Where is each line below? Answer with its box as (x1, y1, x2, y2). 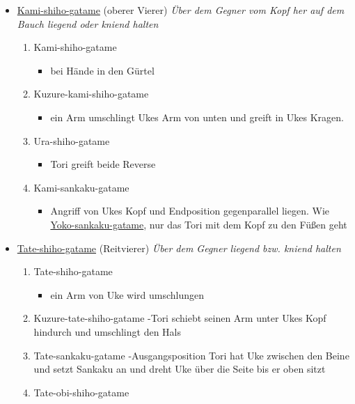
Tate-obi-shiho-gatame (33, 384, 129, 399)
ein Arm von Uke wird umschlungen (50, 287, 205, 302)
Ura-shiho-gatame (33, 133, 110, 148)
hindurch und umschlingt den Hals (33, 324, 181, 339)
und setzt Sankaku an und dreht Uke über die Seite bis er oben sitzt (33, 362, 326, 376)
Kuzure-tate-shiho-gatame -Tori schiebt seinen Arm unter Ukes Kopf (33, 311, 326, 325)
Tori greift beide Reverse (50, 157, 156, 171)
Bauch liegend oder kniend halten (17, 16, 159, 31)
